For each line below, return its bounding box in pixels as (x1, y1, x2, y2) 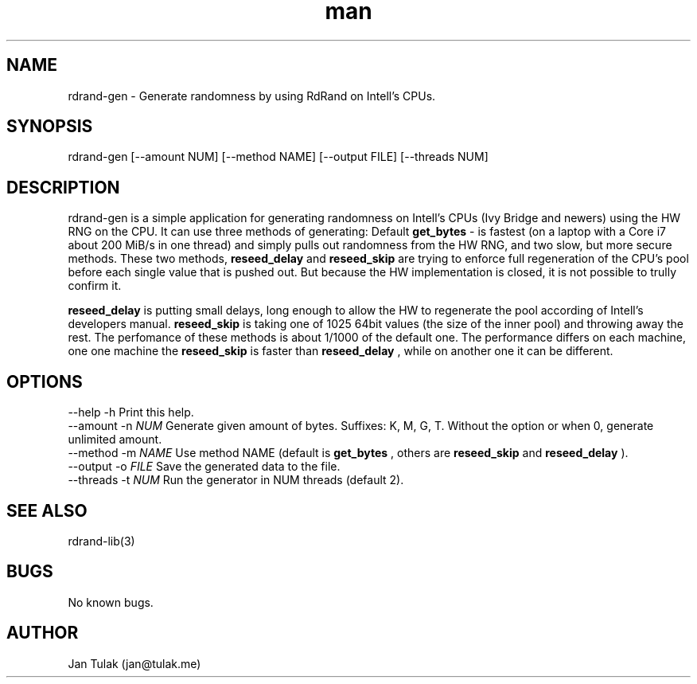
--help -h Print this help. (68, 405, 194, 420)
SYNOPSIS (6, 116, 93, 137)
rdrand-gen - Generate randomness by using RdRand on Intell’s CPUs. (68, 88, 436, 103)
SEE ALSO (6, 500, 88, 521)
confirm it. (68, 279, 122, 293)
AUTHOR (6, 623, 79, 643)
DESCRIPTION (6, 177, 120, 197)
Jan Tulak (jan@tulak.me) (68, 656, 201, 670)
